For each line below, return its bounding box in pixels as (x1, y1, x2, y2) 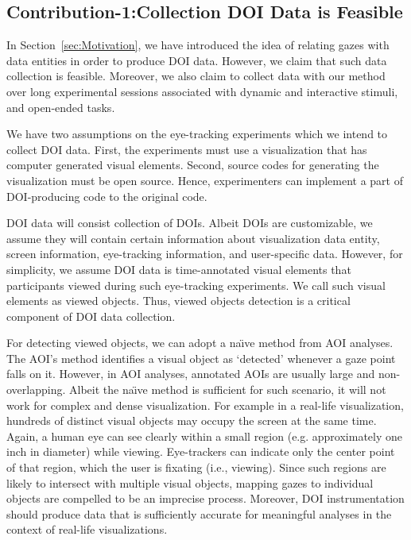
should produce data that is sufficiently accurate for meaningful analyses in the (6, 505, 392, 522)
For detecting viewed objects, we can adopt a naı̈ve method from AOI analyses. (6, 334, 394, 351)
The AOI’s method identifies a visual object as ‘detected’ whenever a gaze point (6, 349, 396, 366)
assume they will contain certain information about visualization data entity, (6, 229, 380, 246)
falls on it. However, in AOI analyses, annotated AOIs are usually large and (6, 365, 375, 382)
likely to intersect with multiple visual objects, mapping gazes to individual (6, 474, 374, 491)
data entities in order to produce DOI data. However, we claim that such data (6, 52, 387, 68)
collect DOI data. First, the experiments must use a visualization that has (6, 141, 367, 157)
